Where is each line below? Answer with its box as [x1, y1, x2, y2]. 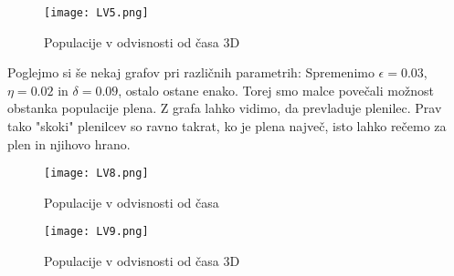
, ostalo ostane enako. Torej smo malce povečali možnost [118, 80, 434, 99]
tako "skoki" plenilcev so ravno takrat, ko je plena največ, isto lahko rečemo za [7, 117, 447, 136]
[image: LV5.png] [44, 6, 149, 19]
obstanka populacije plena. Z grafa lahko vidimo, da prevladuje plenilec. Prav [7, 98, 442, 118]
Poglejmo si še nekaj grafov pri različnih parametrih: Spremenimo [7, 63, 375, 82]
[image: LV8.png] [44, 167, 149, 180]
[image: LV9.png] [44, 225, 149, 239]
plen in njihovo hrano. [7, 134, 131, 153]
